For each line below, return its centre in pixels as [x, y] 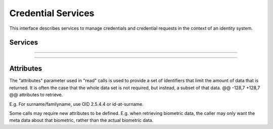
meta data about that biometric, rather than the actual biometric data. [81, 120]
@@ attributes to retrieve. [36, 95]
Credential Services [52, 13]
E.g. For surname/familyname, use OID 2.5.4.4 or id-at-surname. [76, 104]
